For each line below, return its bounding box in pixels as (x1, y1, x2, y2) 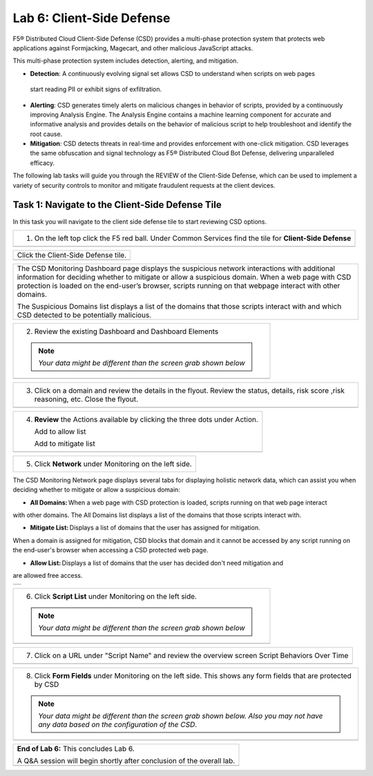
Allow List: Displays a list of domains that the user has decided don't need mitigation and (30, 559, 283, 567)
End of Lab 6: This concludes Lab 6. (17, 744, 135, 754)
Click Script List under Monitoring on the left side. (34, 592, 197, 601)
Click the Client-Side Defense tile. (17, 250, 127, 260)
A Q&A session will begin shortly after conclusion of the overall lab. (17, 756, 236, 766)
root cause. (30, 130, 63, 138)
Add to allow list (34, 427, 86, 436)
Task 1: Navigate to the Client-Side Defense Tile (12, 199, 222, 211)
